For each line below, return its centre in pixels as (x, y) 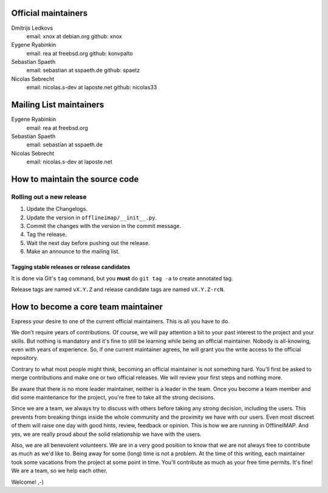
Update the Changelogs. (57, 209)
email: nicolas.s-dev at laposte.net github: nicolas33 (92, 88)
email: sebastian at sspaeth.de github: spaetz (83, 71)
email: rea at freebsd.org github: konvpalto (80, 53)
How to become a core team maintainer (87, 307)
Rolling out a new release (49, 196)
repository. (25, 358)
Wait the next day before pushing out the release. (88, 243)
